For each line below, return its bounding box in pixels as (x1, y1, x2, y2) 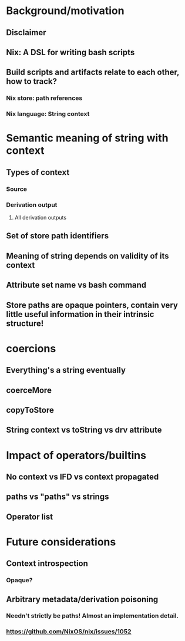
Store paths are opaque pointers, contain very (6, 300, 178, 310)
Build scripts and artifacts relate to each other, (6, 68, 180, 77)
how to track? (6, 76, 58, 86)
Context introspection (6, 559, 88, 569)
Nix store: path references (6, 94, 83, 102)
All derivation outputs (14, 214, 66, 221)
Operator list (6, 512, 53, 522)
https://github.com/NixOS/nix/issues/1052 (6, 627, 132, 636)
